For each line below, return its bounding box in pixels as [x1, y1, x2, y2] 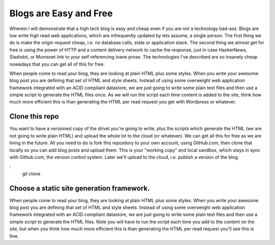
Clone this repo [9, 112, 59, 121]
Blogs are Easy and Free [9, 8, 113, 19]
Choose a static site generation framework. [9, 184, 150, 193]
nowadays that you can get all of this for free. [9, 61, 105, 67]
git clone [22, 171, 41, 177]
